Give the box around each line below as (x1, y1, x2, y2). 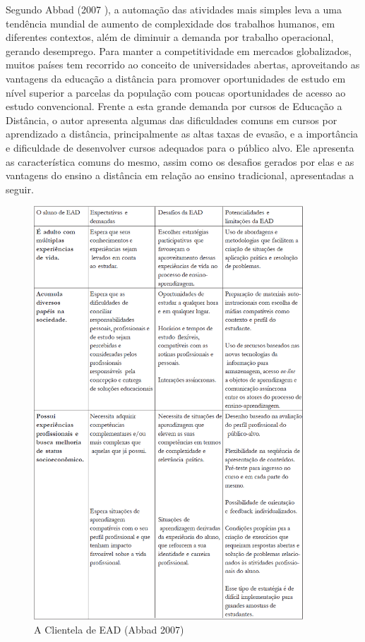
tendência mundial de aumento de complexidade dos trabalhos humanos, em (6, 16, 335, 30)
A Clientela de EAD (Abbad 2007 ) (34, 622, 184, 636)
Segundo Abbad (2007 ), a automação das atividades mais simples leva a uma (6, 2, 342, 16)
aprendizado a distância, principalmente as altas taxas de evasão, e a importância (6, 126, 359, 141)
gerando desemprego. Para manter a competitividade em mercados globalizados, (6, 43, 352, 58)
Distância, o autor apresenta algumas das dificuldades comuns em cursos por (6, 112, 337, 127)
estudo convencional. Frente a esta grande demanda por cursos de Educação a (6, 99, 342, 114)
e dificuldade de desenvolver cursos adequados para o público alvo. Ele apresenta (6, 140, 354, 155)
